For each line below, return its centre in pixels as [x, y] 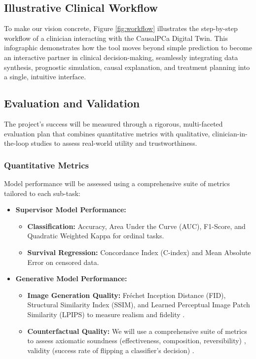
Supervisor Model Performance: [71, 210]
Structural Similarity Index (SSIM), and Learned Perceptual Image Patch [139, 305]
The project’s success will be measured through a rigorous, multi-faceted [113, 123]
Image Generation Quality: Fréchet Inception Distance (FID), [127, 295]
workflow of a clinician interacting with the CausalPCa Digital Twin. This [116, 38]
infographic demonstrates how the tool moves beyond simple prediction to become [128, 48]
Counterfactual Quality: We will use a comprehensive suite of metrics [137, 331]
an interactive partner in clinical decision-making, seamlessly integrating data [121, 57]
